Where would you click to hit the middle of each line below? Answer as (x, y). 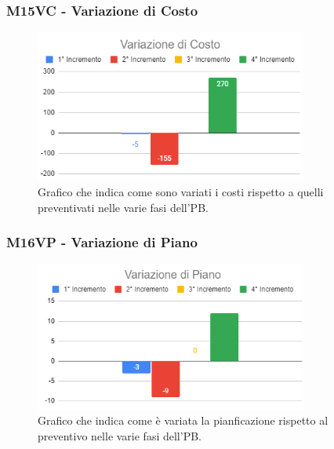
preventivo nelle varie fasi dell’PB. (120, 435)
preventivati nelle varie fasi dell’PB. (123, 207)
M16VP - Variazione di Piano (102, 242)
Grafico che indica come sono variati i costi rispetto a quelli (181, 192)
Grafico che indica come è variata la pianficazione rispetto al (183, 420)
